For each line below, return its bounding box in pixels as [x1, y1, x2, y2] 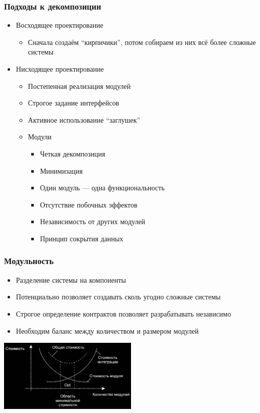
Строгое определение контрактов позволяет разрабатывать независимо [16, 308, 231, 319]
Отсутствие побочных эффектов [40, 199, 138, 210]
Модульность [4, 254, 54, 267]
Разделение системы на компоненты [16, 274, 126, 285]
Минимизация [40, 165, 83, 176]
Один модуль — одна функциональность [40, 182, 165, 193]
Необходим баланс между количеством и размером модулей [16, 325, 199, 336]
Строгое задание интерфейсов [28, 97, 119, 108]
